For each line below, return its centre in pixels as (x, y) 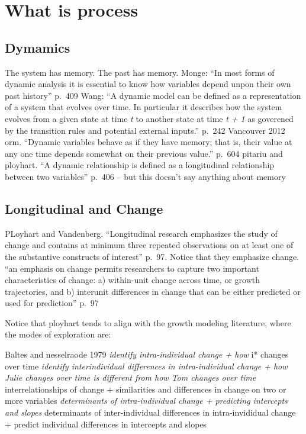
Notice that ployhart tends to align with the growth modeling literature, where (148, 322)
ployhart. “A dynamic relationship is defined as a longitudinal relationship (140, 165)
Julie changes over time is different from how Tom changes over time (131, 377)
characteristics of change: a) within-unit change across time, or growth (132, 280)
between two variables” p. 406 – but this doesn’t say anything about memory (145, 176)
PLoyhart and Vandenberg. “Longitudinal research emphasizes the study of (141, 233)
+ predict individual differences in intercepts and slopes (106, 424)
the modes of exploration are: (58, 334)
